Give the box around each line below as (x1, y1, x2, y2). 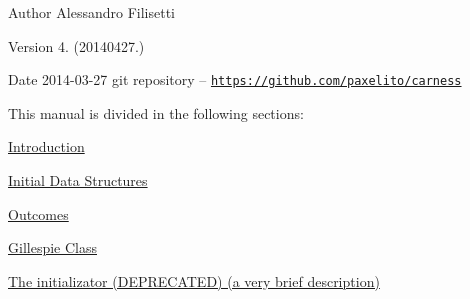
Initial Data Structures (8, 170, 148, 191)
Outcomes (8, 203, 69, 224)
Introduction (8, 136, 85, 157)
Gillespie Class (8, 237, 97, 258)
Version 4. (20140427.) (8, 35, 145, 56)
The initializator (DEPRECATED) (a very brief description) (8, 270, 380, 291)
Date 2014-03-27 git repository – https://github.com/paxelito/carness (8, 69, 462, 90)
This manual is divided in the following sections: (8, 102, 304, 123)
